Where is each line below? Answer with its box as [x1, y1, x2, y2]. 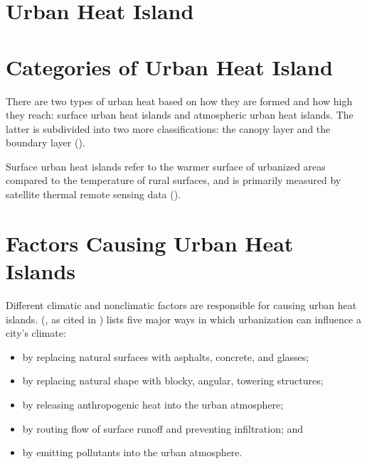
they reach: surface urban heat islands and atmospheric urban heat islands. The [6, 107, 353, 122]
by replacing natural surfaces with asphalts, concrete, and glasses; [22, 349, 309, 364]
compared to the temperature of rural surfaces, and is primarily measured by [6, 173, 341, 188]
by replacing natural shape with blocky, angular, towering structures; [22, 373, 324, 388]
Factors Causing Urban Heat [6, 228, 294, 257]
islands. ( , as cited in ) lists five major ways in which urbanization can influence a [6, 311, 361, 326]
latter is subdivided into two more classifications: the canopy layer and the [6, 121, 331, 136]
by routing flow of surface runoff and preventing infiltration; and [22, 421, 304, 436]
